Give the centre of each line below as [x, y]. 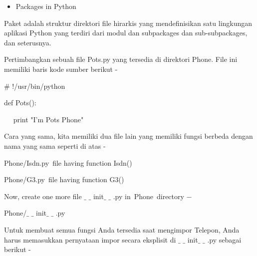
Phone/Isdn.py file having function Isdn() [68, 162]
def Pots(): [20, 103]
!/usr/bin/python [39, 86]
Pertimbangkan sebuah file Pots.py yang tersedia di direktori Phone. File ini [121, 59]
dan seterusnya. [28, 42]
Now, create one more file [43, 196]
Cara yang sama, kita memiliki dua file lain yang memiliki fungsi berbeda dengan [128, 136]
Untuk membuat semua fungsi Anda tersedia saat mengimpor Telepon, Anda [122, 229]
